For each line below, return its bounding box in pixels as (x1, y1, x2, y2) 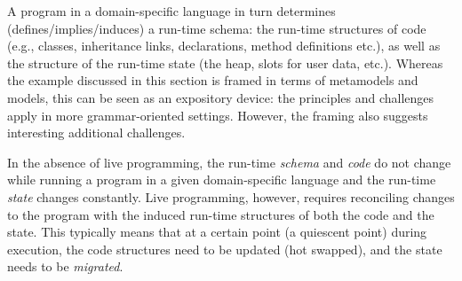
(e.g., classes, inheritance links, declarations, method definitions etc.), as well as (7, 36, 441, 55)
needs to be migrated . (7, 257, 123, 276)
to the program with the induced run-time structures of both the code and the (7, 205, 434, 223)
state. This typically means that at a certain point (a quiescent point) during (7, 222, 427, 241)
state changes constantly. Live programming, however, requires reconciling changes (7, 187, 455, 206)
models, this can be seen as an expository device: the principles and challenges (7, 88, 434, 106)
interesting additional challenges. (7, 123, 186, 142)
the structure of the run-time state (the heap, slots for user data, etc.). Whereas (7, 53, 443, 72)
